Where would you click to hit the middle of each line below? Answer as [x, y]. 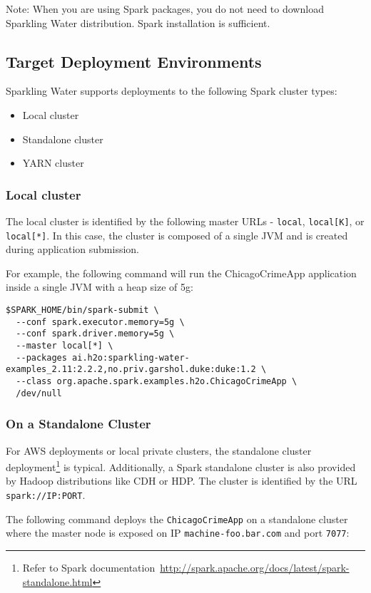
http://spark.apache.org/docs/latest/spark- [255, 567]
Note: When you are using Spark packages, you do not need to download [165, 9]
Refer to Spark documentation [89, 567]
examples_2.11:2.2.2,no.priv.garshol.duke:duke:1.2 [131, 370]
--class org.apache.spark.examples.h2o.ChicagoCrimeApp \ [157, 382]
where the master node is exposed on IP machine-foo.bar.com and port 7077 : [178, 533]
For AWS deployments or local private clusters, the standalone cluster [159, 450]
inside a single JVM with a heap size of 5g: [100, 287]
